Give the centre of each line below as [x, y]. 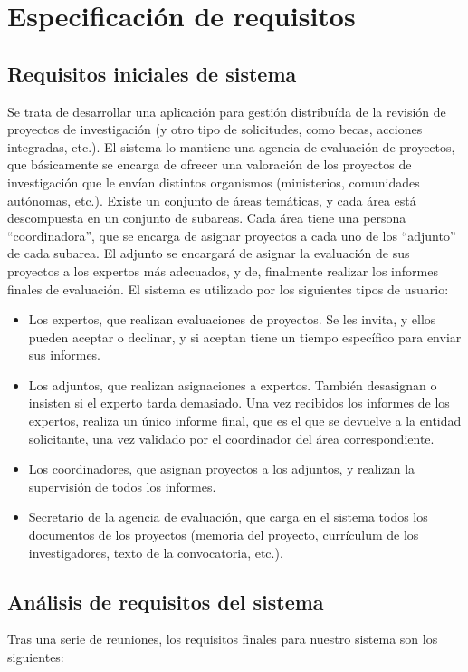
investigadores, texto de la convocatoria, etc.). [156, 552]
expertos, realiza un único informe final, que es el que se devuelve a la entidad [245, 421]
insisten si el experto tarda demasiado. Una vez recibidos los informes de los [239, 403]
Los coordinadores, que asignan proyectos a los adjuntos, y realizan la [222, 469]
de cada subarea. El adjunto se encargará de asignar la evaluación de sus [209, 253]
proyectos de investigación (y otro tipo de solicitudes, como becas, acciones [215, 129]
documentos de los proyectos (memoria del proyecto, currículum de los [224, 535]
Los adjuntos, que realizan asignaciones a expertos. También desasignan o [233, 384]
